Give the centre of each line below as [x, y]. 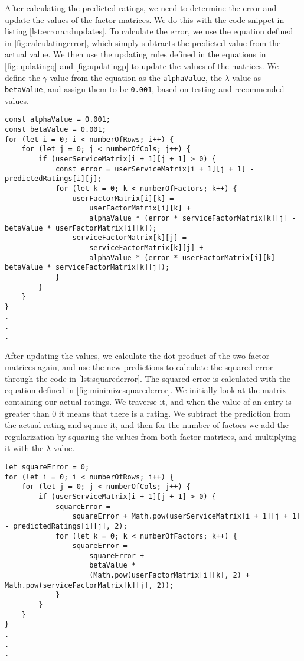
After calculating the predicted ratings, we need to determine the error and [141, 8]
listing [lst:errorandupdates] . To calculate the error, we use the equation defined [149, 31]
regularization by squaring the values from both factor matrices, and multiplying [151, 436]
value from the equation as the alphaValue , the [136, 77]
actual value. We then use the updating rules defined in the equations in [135, 54]
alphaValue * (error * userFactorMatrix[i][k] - [187, 257]
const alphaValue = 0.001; [58, 120]
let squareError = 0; [47, 467]
